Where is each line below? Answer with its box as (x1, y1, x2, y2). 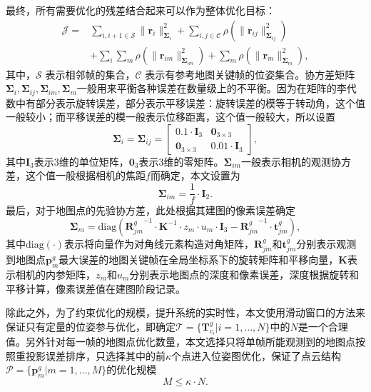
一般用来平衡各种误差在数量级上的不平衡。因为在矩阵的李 (76, 81, 347, 96)
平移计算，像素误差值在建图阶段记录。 (6, 281, 185, 296)
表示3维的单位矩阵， (34, 154, 129, 169)
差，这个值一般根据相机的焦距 (6, 168, 146, 183)
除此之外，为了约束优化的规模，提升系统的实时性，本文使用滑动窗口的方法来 (6, 305, 365, 320)
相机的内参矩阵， (15, 266, 96, 281)
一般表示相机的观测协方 (240, 154, 351, 169)
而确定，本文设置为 (150, 168, 240, 183)
